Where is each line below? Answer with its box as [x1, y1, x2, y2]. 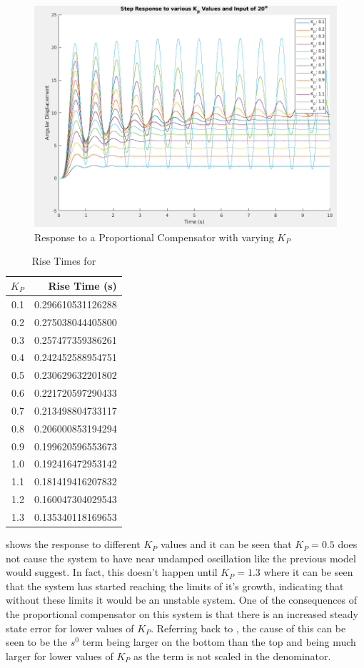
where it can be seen [263, 565, 353, 580]
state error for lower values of [6, 620, 134, 635]
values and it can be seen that [160, 537, 292, 552]
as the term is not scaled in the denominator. [133, 648, 331, 663]
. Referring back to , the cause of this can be [151, 620, 346, 635]
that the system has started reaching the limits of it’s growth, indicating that [6, 578, 344, 593]
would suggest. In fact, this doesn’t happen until [6, 565, 218, 580]
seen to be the [6, 634, 68, 649]
